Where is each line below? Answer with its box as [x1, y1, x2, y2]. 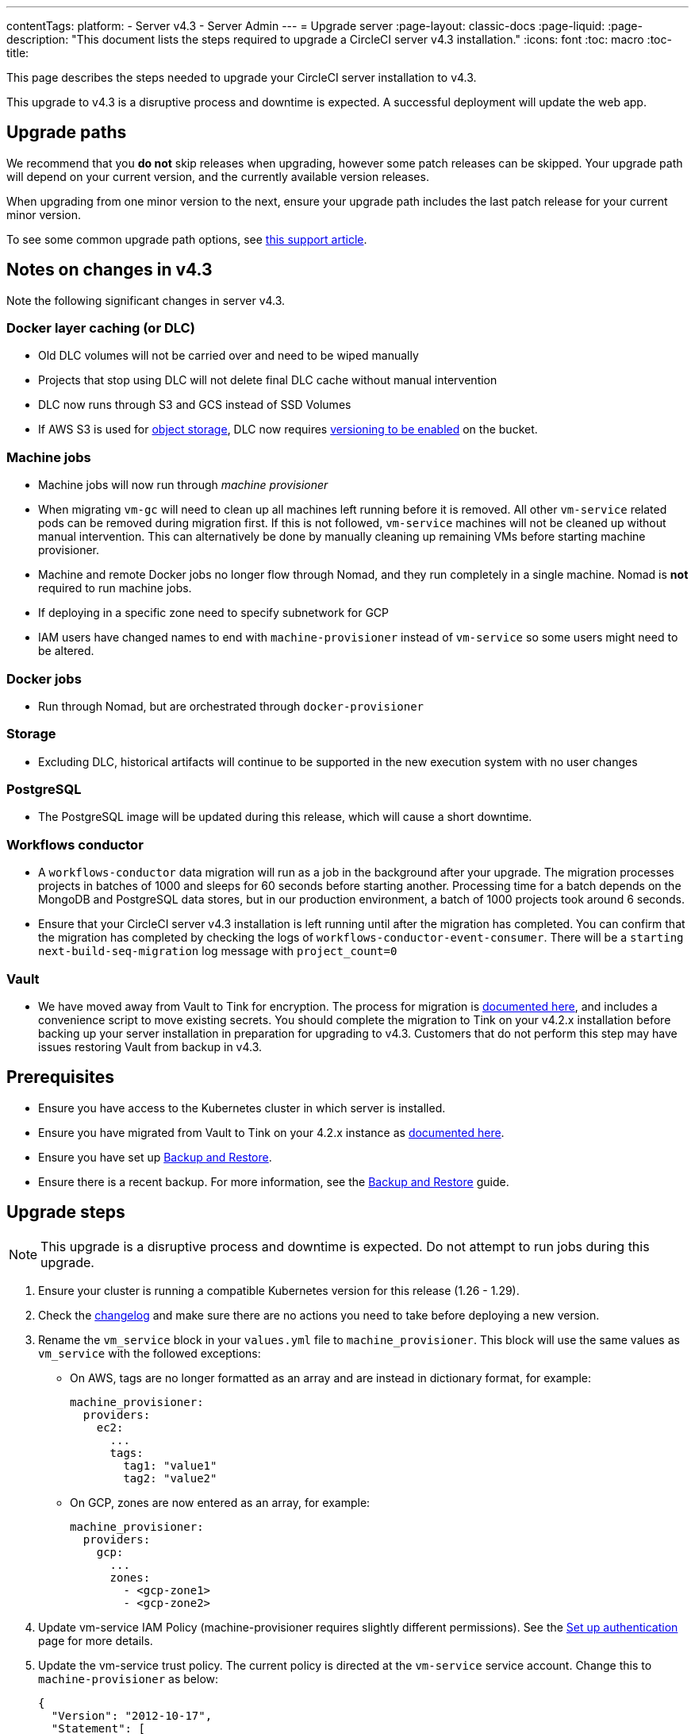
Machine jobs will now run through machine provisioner [38, 478, 328, 492]
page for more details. [38, 1633, 153, 1647]
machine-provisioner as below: [38, 1671, 219, 1686]
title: [6, 46, 29, 60]
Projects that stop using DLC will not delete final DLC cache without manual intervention [38, 373, 497, 387]
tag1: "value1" [123, 1458, 217, 1472]
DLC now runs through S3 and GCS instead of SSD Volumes [38, 398, 351, 412]
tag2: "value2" [123, 1471, 217, 1485]
